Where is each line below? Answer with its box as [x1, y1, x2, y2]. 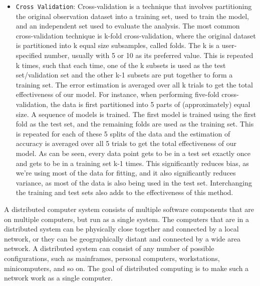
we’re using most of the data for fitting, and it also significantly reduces [16, 167, 236, 178]
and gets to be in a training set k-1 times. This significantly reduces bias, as [16, 157, 249, 168]
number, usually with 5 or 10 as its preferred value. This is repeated [44, 50, 253, 60]
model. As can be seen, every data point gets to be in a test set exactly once [16, 147, 250, 158]
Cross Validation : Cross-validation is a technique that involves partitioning [16, 1, 252, 11]
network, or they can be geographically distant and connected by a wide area [4, 233, 240, 243]
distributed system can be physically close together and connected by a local [4, 223, 239, 234]
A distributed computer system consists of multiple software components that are [4, 203, 254, 214]
